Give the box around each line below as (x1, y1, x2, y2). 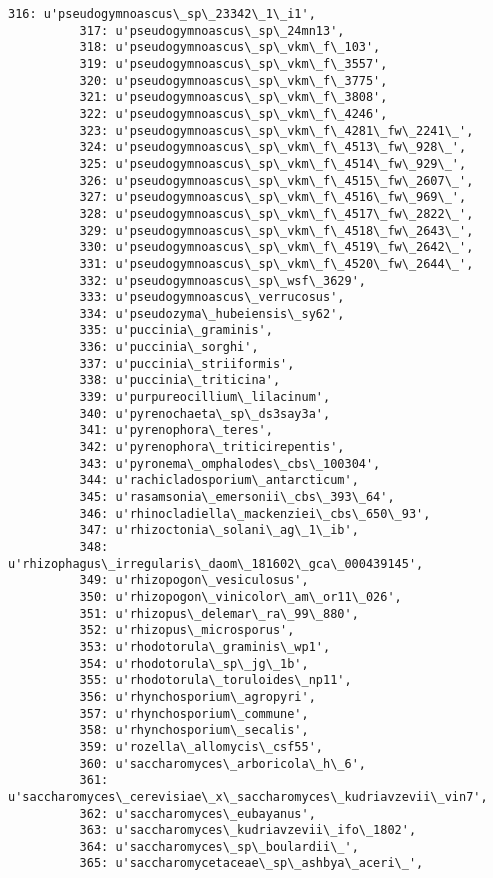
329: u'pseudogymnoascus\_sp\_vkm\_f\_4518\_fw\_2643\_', (79, 223, 474, 238)
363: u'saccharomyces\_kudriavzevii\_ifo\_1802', (79, 823, 417, 838)
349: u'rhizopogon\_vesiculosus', (79, 573, 309, 588)
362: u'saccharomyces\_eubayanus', (79, 806, 316, 821)
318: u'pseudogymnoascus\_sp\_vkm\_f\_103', (79, 40, 381, 55)
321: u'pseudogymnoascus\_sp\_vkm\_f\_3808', (79, 90, 388, 105)
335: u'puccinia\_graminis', (79, 323, 273, 338)
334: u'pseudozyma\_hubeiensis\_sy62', (79, 306, 345, 321)
